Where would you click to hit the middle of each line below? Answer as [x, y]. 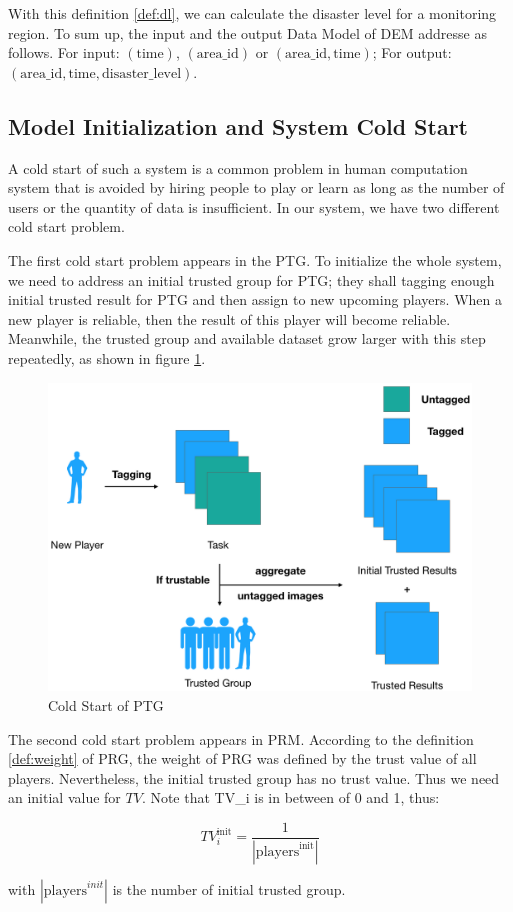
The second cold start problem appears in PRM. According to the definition [241, 738]
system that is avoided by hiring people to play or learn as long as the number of [256, 187]
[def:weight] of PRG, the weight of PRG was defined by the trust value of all [242, 758]
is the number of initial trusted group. [229, 888]
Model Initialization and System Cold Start [238, 125]
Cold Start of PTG [106, 705]
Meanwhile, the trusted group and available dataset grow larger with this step [247, 338]
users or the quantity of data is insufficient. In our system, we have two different [254, 206]
